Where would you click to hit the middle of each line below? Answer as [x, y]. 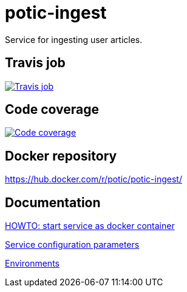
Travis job [35, 63]
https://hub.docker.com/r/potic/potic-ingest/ [93, 179]
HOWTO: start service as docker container [90, 226]
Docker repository [61, 156]
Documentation [53, 202]
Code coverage [52, 110]
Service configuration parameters [72, 245]
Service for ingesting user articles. [74, 39]
